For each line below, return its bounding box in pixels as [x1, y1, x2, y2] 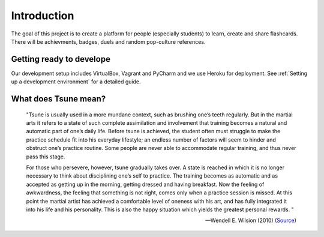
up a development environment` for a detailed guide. [11, 78, 141, 85]
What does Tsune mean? [11, 94, 106, 104]
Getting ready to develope [11, 54, 111, 64]
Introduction [11, 9, 74, 22]
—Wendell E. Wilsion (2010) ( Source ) [205, 217, 296, 224]
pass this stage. [26, 153, 65, 160]
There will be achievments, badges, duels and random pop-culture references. [11, 38, 206, 45]
